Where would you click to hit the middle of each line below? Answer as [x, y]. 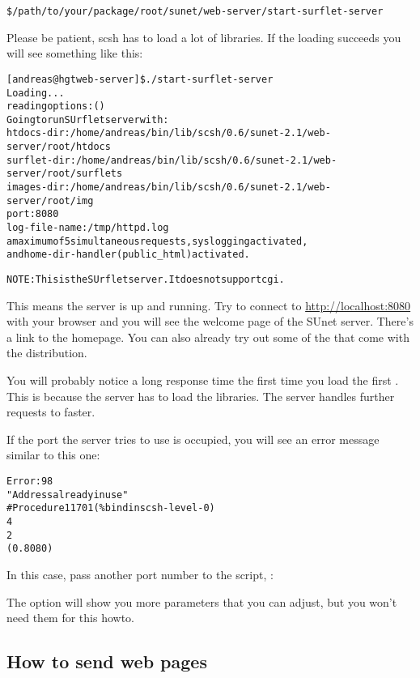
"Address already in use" [68, 495]
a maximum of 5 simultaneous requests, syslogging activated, [157, 241]
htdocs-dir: [38, 133]
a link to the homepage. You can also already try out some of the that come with [208, 337]
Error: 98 [30, 482]
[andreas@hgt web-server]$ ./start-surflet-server [140, 79]
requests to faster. [51, 412]
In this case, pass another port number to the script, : [140, 574]
